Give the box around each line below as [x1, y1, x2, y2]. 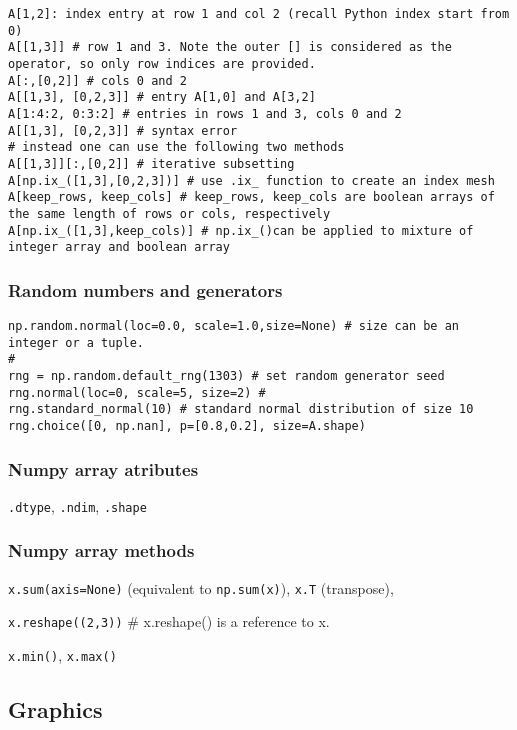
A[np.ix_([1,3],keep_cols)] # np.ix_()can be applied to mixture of [8, 223, 474, 238]
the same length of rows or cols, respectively [8, 206, 331, 221]
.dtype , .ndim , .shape [8, 495, 147, 516]
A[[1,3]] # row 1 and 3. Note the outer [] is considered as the [8, 40, 452, 55]
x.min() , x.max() [8, 645, 117, 666]
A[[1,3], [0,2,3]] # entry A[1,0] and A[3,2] [8, 90, 316, 105]
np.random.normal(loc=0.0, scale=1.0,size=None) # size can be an [8, 319, 460, 334]
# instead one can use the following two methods [8, 140, 345, 155]
